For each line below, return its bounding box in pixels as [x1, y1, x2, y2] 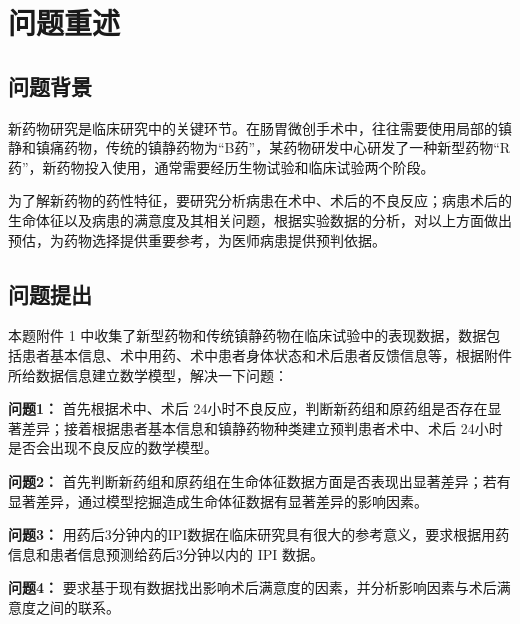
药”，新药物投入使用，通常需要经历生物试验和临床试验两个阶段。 [8, 156, 435, 177]
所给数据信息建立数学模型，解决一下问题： [8, 364, 288, 385]
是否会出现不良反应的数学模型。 [8, 437, 218, 458]
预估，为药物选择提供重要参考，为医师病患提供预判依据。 [8, 229, 386, 250]
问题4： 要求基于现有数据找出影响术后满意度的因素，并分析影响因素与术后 [8, 577, 497, 598]
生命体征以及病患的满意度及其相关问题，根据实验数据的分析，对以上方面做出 [8, 209, 512, 230]
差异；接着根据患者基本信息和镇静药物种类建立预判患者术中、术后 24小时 [21, 417, 503, 438]
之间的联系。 [35, 596, 120, 617]
